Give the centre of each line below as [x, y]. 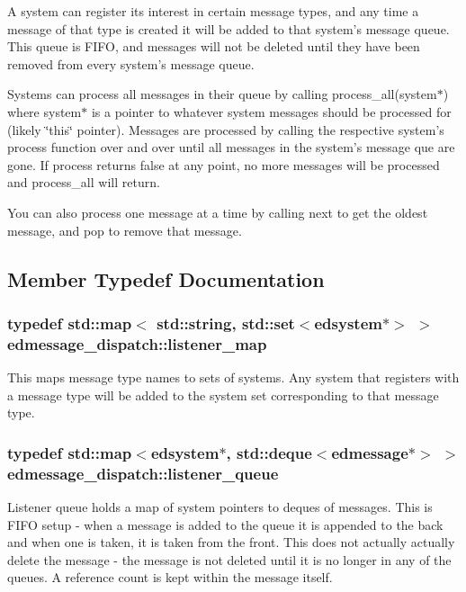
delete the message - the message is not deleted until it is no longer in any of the [229, 559]
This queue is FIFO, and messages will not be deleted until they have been [214, 46]
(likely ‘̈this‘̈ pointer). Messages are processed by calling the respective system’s [226, 129]
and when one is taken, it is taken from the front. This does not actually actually [231, 542]
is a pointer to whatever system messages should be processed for [271, 111]
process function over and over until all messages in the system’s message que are [231, 147]
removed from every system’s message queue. [131, 63]
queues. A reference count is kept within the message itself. [170, 577]
